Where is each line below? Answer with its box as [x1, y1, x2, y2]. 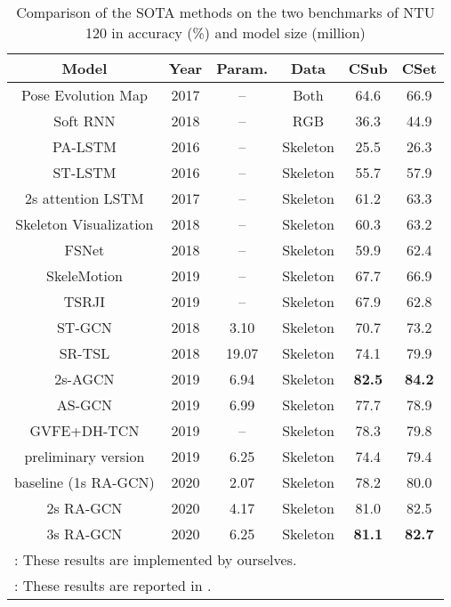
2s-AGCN [54, 368, 115, 389]
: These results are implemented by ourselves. [14, 549, 297, 570]
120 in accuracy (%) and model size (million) [85, 22, 366, 43]
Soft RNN [53, 110, 116, 131]
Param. [216, 58, 269, 78]
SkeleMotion [46, 265, 123, 286]
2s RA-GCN [46, 498, 123, 518]
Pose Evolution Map [20, 85, 148, 105]
